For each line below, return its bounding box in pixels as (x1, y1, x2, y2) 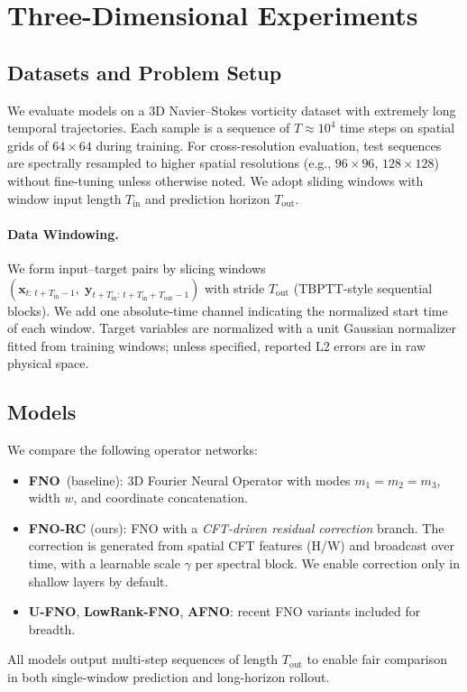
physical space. (7, 354, 89, 373)
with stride (205, 278, 265, 297)
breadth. (28, 619, 76, 638)
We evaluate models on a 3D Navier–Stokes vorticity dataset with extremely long (7, 100, 456, 119)
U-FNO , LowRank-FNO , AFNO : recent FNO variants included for (28, 602, 421, 621)
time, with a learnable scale (28, 554, 180, 573)
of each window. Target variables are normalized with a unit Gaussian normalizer (7, 318, 456, 337)
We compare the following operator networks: (7, 440, 258, 459)
